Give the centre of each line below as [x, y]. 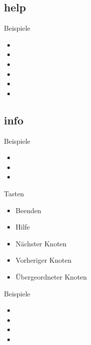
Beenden [28, 210]
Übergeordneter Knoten [51, 276]
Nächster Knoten [41, 243]
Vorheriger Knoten [44, 260]
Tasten [14, 193]
